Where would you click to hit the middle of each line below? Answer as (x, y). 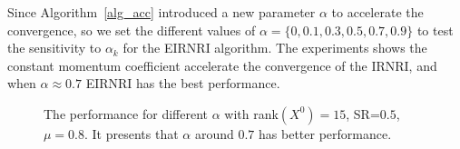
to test (435, 30)
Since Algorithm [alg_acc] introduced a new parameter (161, 12)
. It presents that (132, 133)
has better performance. (325, 133)
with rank (251, 113)
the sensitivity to (54, 48)
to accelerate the (377, 12)
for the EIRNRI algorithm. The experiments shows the (275, 48)
